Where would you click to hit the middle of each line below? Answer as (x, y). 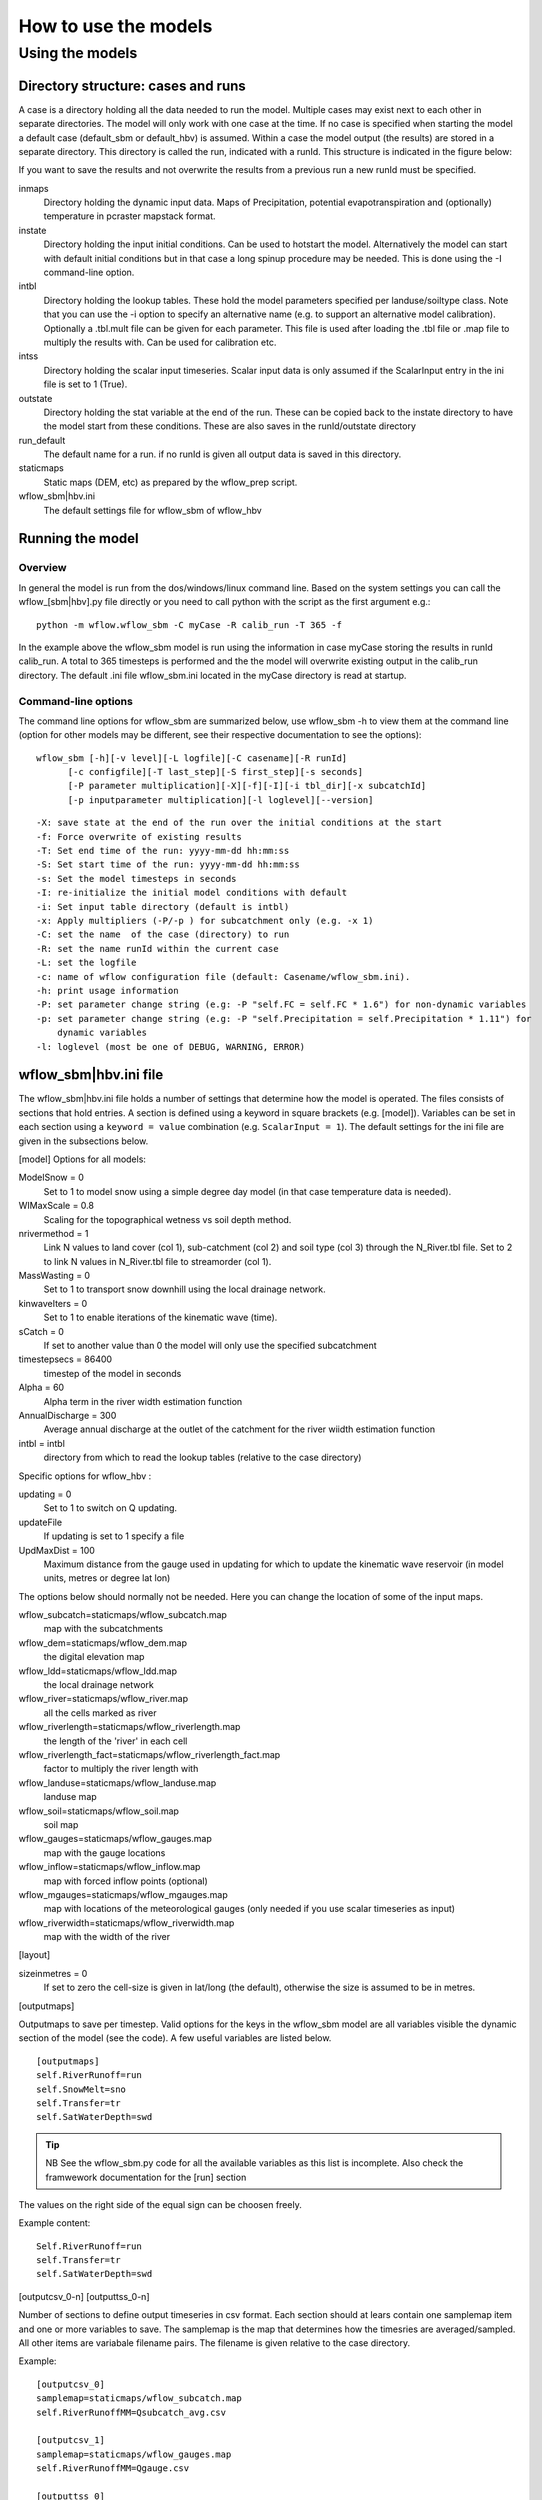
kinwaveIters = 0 (53, 1303)
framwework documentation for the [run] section (146, 2177)
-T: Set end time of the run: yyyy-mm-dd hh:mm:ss (163, 851)
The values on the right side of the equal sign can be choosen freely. (160, 2204)
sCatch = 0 (41, 1331)
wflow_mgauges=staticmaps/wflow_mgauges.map (123, 1894)
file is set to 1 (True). (85, 384)
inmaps (33, 188)
